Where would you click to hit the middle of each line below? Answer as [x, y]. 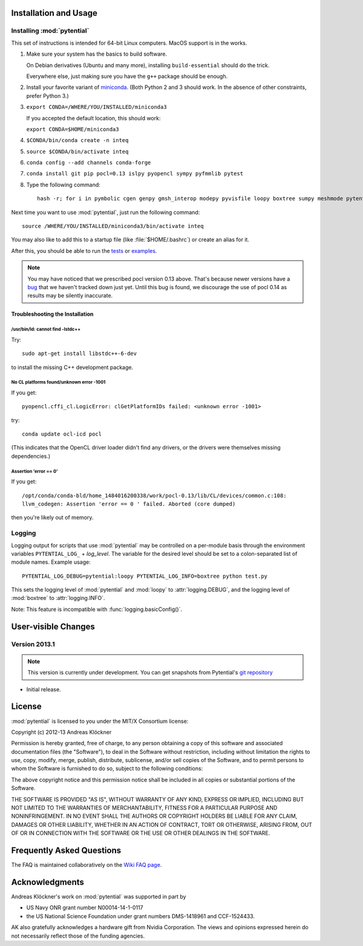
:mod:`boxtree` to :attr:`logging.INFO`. [58, 598]
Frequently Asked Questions [66, 851]
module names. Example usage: [51, 562]
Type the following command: [64, 184]
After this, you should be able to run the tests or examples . [84, 250]
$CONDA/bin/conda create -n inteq [77, 140]
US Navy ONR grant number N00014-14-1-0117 [85, 908]
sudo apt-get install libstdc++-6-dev [80, 354]
